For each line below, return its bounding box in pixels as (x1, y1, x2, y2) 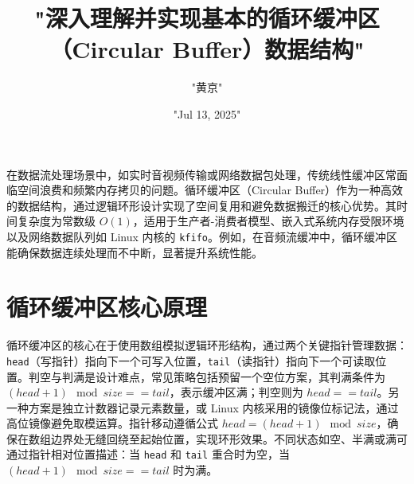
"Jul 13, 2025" (173, 105, 241, 122)
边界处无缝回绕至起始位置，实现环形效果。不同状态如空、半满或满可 (50, 430, 408, 447)
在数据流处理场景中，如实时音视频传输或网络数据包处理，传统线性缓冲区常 (6, 166, 396, 182)
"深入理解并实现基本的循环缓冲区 (34, 2, 380, 34)
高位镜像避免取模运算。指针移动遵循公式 (6, 415, 218, 431)
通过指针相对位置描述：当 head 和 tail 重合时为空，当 (6, 446, 290, 463)
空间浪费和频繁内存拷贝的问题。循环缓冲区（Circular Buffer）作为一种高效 (17, 181, 404, 198)
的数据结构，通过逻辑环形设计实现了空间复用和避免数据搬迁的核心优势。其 (6, 197, 396, 213)
